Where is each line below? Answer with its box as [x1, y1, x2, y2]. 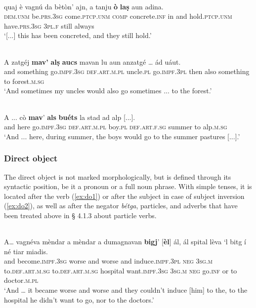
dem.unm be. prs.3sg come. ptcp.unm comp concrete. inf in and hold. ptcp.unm [4, 11, 232, 21]
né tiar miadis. [4, 246, 48, 256]
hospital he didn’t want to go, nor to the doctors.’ [4, 294, 154, 305]
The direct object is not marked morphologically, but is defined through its [4, 171, 231, 182]
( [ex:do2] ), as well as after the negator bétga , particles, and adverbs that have [4, 200, 238, 211]
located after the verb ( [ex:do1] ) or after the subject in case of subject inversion [4, 191, 245, 201]
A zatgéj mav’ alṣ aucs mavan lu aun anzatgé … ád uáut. [4, 56, 181, 67]
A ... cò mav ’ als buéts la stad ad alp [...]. [4, 112, 135, 122]
